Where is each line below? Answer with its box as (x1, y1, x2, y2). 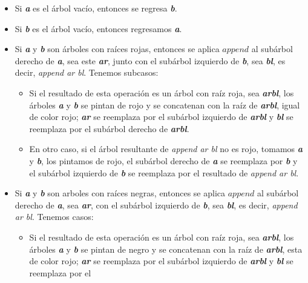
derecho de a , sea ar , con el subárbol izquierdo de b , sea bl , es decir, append (15, 198, 298, 211)
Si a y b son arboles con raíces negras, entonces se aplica (15, 187, 226, 199)
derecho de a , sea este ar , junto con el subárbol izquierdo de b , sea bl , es (15, 54, 286, 67)
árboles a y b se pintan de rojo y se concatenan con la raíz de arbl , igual (29, 98, 300, 111)
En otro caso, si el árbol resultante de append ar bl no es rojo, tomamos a (29, 142, 303, 155)
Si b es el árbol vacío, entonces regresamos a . (15, 22, 182, 35)
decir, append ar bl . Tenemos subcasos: (15, 66, 159, 79)
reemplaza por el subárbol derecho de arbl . (29, 122, 189, 135)
